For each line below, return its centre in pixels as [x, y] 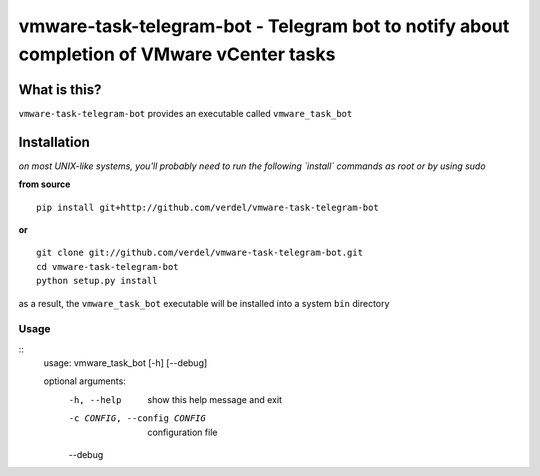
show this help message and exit [214, 399]
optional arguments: [85, 381]
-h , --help [95, 399]
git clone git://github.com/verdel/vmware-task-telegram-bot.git [200, 253]
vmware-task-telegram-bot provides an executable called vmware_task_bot [185, 113]
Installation [54, 141]
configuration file [182, 432]
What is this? [60, 89]
